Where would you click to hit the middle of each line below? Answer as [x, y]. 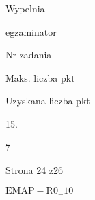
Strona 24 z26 [35, 170]
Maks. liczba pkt [40, 77]
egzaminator [31, 31]
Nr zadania [29, 55]
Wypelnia [25, 8]
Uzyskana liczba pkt [48, 101]
